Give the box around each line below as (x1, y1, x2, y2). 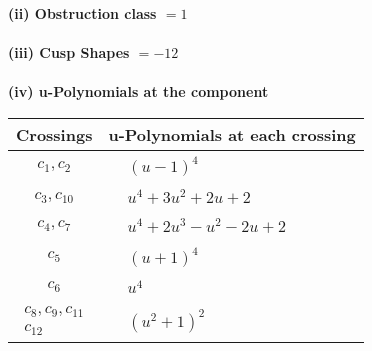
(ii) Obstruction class (8, 3, 157, 23)
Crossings (16, 122, 93, 146)
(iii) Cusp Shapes (8, 42, 130, 63)
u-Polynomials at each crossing (108, 122, 356, 146)
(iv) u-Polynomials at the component (8, 81, 269, 102)
